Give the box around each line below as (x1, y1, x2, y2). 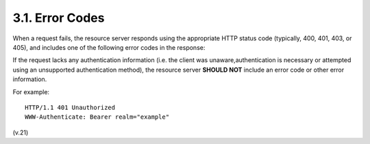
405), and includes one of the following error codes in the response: (12, 43, 206, 51)
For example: (12, 87, 50, 96)
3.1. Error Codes (12, 10, 105, 25)
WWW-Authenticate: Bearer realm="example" (25, 113, 170, 121)
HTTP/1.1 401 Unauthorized (25, 103, 116, 111)
